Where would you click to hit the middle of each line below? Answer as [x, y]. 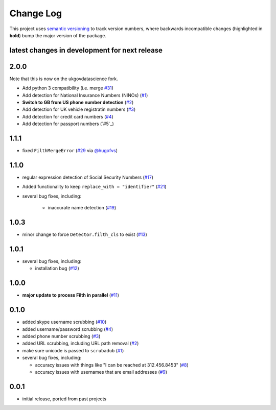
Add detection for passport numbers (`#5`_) [68, 124]
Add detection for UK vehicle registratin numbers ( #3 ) [79, 109]
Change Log [36, 13]
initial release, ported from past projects [64, 399]
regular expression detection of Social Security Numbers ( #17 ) [88, 177]
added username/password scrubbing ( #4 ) [68, 329]
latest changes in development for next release [86, 50]
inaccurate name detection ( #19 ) [82, 208]
